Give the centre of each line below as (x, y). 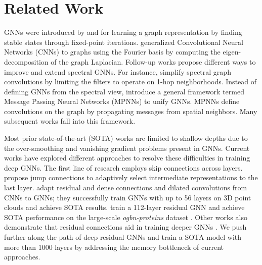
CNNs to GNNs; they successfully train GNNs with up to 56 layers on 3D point (128, 197)
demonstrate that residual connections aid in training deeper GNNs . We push (125, 227)
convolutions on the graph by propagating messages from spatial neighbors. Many (131, 111)
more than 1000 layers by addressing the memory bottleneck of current (114, 247)
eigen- (232, 52)
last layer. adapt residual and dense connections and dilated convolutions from (126, 188)
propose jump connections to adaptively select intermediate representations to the (131, 177)
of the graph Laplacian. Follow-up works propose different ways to (153, 61)
